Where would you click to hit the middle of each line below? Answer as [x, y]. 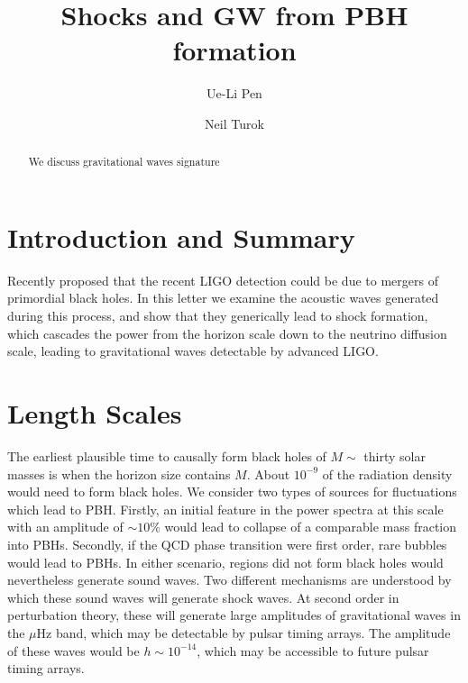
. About [268, 474]
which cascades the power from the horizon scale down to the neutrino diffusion [227, 333]
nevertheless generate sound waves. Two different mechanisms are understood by [229, 580]
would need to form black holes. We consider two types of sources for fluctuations [232, 492]
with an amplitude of [65, 527]
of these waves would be [73, 650]
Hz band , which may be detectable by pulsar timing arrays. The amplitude [243, 632]
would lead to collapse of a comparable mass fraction [311, 527]
